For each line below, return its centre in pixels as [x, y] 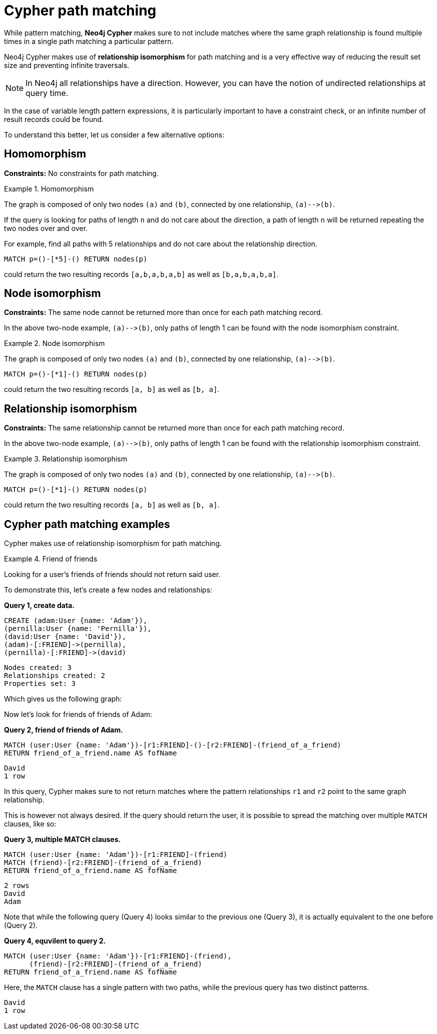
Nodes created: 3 [38, 668]
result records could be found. [54, 119]
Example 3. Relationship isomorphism [66, 459]
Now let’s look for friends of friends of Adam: [78, 714]
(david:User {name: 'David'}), [65, 637]
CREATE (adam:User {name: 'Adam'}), [76, 621]
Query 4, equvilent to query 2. [55, 941]
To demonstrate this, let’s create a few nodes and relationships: [108, 590]
